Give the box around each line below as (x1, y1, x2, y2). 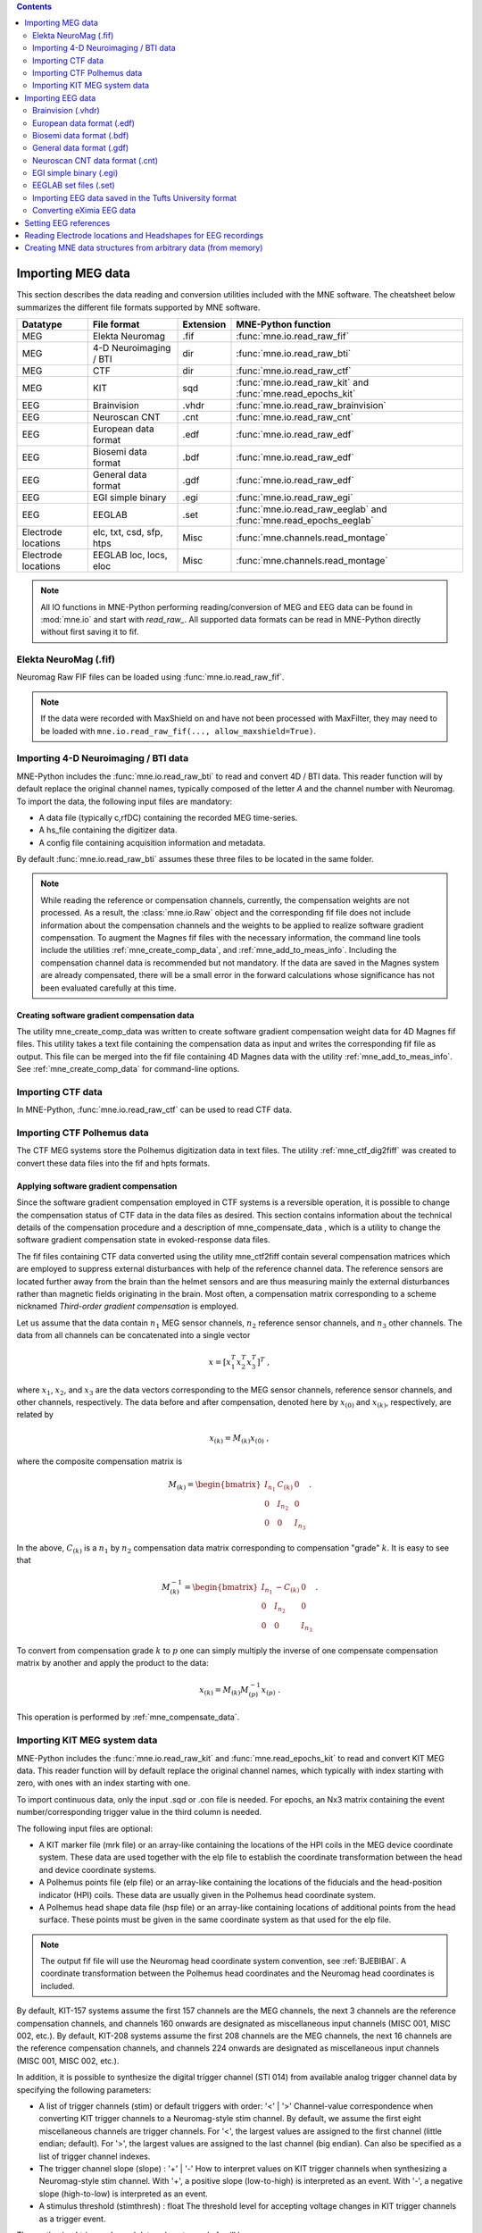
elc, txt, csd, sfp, (92, 526, 163, 539)
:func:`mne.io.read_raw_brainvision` (236, 399, 387, 412)
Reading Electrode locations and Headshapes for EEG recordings (24, 230, 263, 241)
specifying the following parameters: (16, 2084, 152, 2095)
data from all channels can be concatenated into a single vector (16, 1330, 251, 1341)
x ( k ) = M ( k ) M (199, 1685, 249, 1697)
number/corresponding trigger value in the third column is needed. (16, 1807, 262, 1818)
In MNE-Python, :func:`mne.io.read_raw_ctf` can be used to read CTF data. (16, 1104, 293, 1116)
